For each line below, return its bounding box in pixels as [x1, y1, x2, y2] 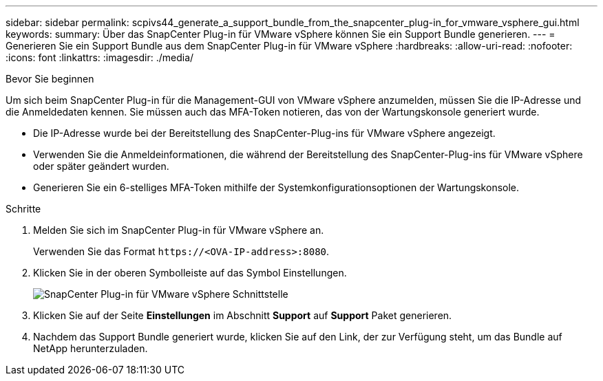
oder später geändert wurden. [33, 160, 169, 172]
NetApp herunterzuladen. [33, 342, 148, 354]
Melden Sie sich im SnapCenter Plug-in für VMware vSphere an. [33, 224, 324, 236]
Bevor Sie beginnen [6, 73, 94, 85]
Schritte [6, 203, 41, 215]
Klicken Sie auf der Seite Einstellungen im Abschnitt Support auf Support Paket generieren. [33, 309, 452, 321]
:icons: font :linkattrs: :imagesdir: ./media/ [6, 52, 194, 63]
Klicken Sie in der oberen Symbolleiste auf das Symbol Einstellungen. [33, 267, 347, 279]
